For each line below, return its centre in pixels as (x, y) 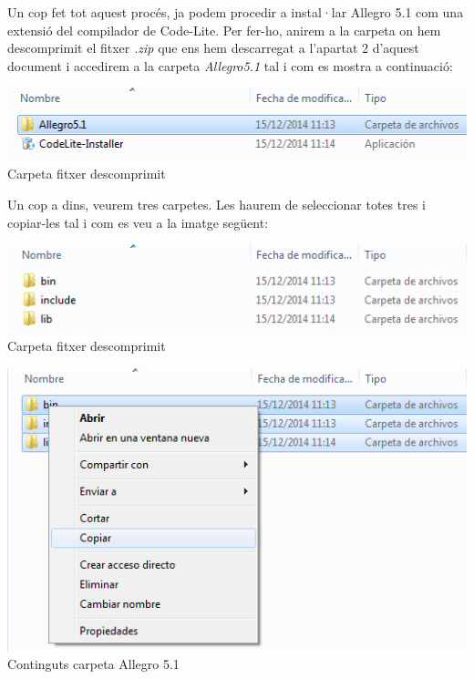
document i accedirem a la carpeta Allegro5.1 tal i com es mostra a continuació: (230, 65)
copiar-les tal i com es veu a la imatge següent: (138, 222)
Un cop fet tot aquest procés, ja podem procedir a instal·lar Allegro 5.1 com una (236, 12)
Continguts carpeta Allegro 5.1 (93, 664)
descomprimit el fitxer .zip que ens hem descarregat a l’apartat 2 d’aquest (213, 48)
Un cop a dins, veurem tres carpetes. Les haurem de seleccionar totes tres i (216, 204)
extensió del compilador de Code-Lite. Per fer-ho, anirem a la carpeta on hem (224, 30)
